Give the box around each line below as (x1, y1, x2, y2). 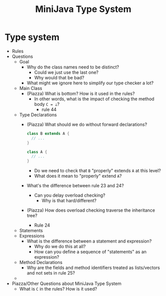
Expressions (19, 233, 45, 239)
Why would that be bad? (34, 74, 84, 80)
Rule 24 (34, 222, 50, 228)
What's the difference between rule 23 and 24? (26, 183, 124, 189)
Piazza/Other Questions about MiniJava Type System (11, 281, 122, 287)
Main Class (19, 85, 42, 91)
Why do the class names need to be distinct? (26, 64, 119, 70)
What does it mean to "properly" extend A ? (34, 173, 122, 179)
